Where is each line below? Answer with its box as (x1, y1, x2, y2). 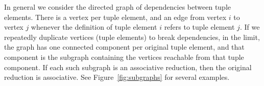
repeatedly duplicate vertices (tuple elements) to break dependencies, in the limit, (4, 31, 260, 42)
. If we (239, 21, 260, 32)
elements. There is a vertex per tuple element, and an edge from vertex (4, 11, 227, 22)
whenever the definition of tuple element (31, 21, 157, 32)
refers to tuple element (164, 21, 235, 32)
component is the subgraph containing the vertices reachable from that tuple (4, 51, 244, 62)
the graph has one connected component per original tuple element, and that (4, 41, 245, 52)
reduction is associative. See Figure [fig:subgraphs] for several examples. (4, 72, 230, 82)
